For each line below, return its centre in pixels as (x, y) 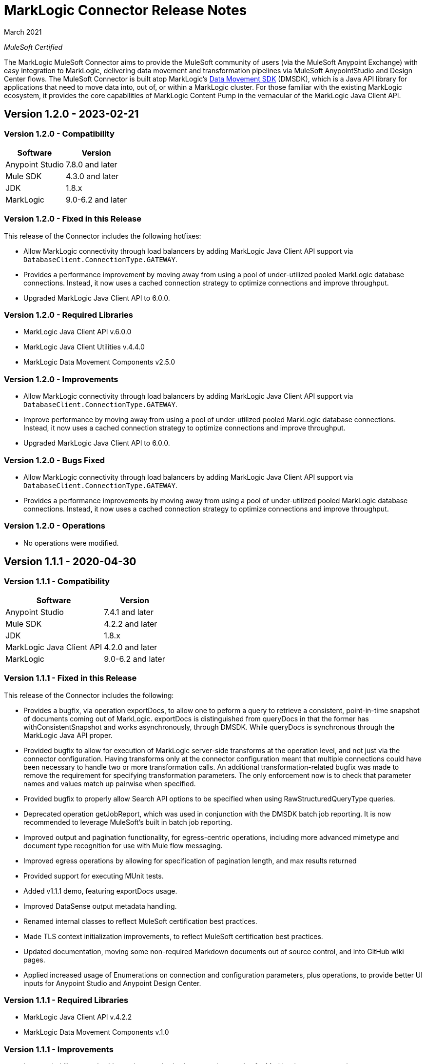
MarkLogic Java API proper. (68, 735)
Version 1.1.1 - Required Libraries (66, 1000)
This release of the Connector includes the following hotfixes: (103, 236)
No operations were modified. (71, 543)
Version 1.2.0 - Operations (55, 526)
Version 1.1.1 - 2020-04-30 (70, 562)
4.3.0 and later (92, 176)
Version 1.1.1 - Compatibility (57, 581)
